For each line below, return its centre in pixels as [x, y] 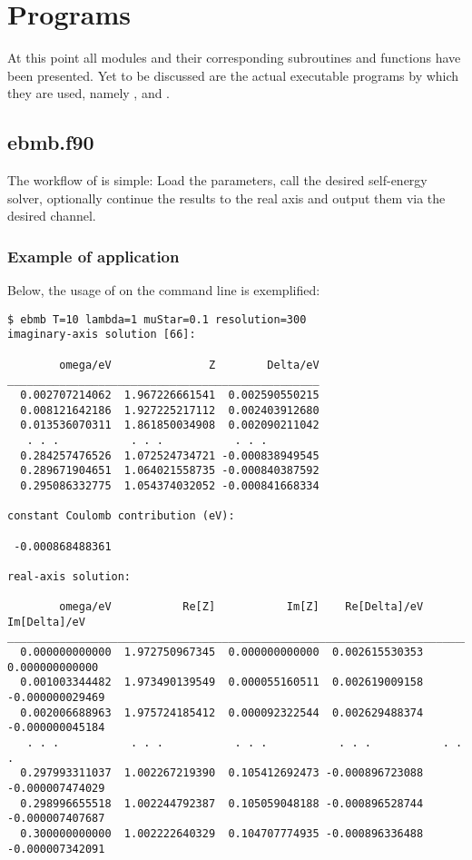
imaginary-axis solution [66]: [102, 335]
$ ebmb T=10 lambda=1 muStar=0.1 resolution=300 [157, 319]
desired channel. [52, 216]
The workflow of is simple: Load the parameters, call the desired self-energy [217, 180]
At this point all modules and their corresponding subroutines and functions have [234, 58]
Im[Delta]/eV [46, 622]
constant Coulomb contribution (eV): [121, 516]
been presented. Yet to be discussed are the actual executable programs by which [233, 75]
